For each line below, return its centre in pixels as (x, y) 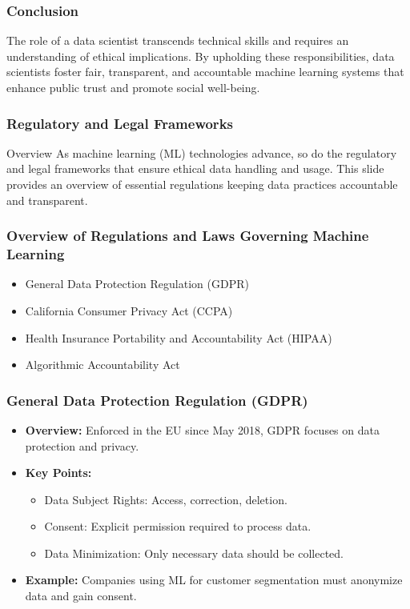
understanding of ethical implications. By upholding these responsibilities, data (201, 56)
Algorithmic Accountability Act (102, 365)
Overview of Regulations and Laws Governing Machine (188, 236)
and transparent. (47, 200)
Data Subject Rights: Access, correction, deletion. (166, 499)
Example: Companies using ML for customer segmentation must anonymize (214, 580)
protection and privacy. (82, 445)
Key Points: (58, 473)
